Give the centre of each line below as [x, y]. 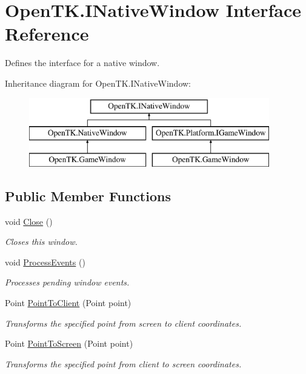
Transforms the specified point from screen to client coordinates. [123, 323]
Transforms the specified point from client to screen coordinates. [123, 363]
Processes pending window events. [67, 282]
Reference [47, 34]
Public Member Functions [88, 195]
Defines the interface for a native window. [82, 63]
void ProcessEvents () [45, 262]
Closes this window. [41, 242]
